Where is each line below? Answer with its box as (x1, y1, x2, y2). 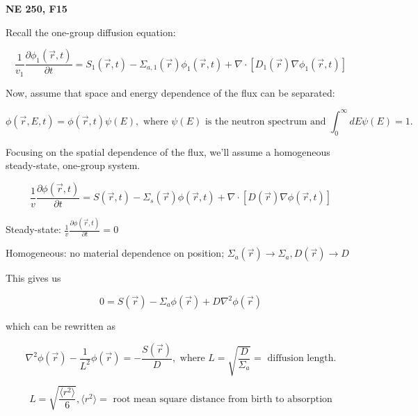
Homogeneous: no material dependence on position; (6, 246, 225, 260)
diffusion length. (267, 353, 337, 364)
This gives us (6, 271, 61, 285)
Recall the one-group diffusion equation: (6, 24, 176, 39)
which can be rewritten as (6, 319, 116, 333)
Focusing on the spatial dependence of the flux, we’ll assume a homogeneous (6, 144, 330, 159)
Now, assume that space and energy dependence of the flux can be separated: (6, 85, 335, 99)
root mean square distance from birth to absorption (113, 394, 332, 404)
